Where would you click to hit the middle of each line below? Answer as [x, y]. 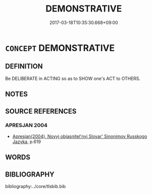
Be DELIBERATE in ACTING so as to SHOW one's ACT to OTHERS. [73, 78]
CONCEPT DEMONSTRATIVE [60, 48]
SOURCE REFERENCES [41, 111]
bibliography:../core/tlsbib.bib [36, 186]
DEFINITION [24, 66]
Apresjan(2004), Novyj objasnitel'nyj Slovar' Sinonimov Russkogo [80, 136]
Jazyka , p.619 [27, 141]
